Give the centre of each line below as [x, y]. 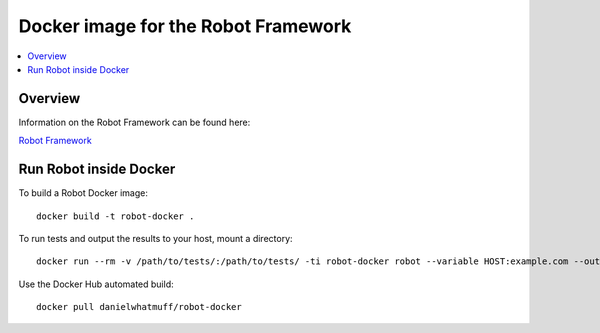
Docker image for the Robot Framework [185, 26]
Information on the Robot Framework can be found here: [134, 122]
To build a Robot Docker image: [83, 193]
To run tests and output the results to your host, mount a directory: [156, 238]
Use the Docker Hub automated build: [96, 284]
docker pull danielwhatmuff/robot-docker [139, 307]
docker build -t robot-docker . [115, 216]
